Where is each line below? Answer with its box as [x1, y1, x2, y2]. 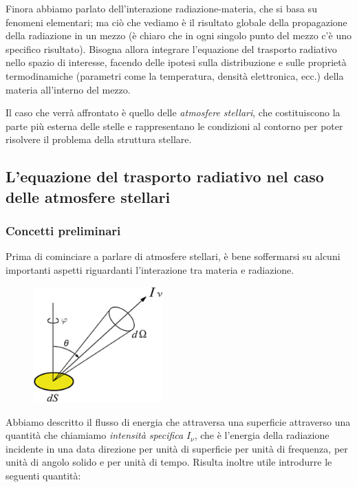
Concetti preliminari [6, 222, 121, 239]
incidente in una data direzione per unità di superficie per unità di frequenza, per [6, 441, 348, 455]
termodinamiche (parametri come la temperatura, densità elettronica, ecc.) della [6, 68, 344, 83]
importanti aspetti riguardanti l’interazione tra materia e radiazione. [6, 262, 294, 277]
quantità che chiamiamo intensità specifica [6, 428, 184, 442]
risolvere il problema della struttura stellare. [6, 132, 192, 147]
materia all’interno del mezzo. [6, 82, 131, 96]
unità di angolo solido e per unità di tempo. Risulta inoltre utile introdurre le [6, 455, 332, 469]
